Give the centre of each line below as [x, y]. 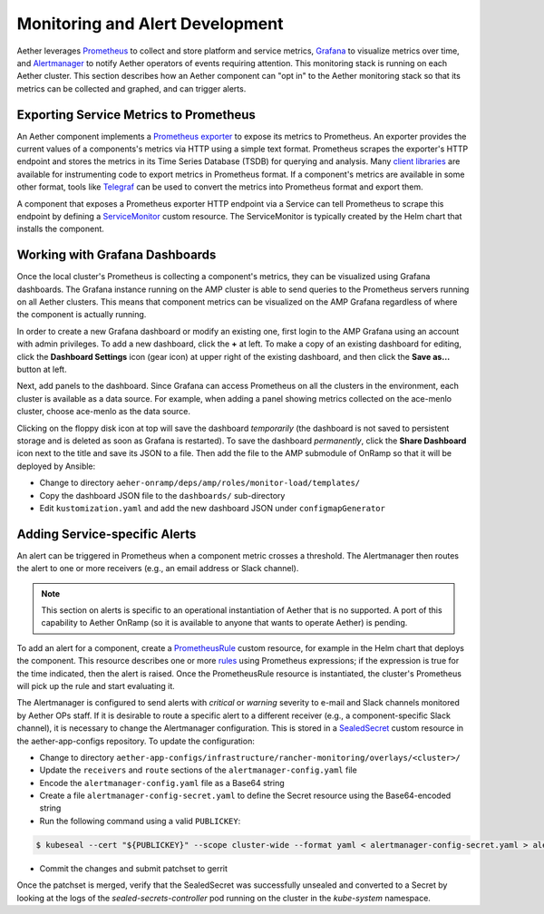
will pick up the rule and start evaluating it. [96, 685]
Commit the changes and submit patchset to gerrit [134, 868]
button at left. [42, 369]
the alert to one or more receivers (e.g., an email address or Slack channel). [158, 569]
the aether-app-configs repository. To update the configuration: [136, 741]
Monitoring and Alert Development [150, 24]
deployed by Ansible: [56, 466]
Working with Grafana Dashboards [117, 255]
